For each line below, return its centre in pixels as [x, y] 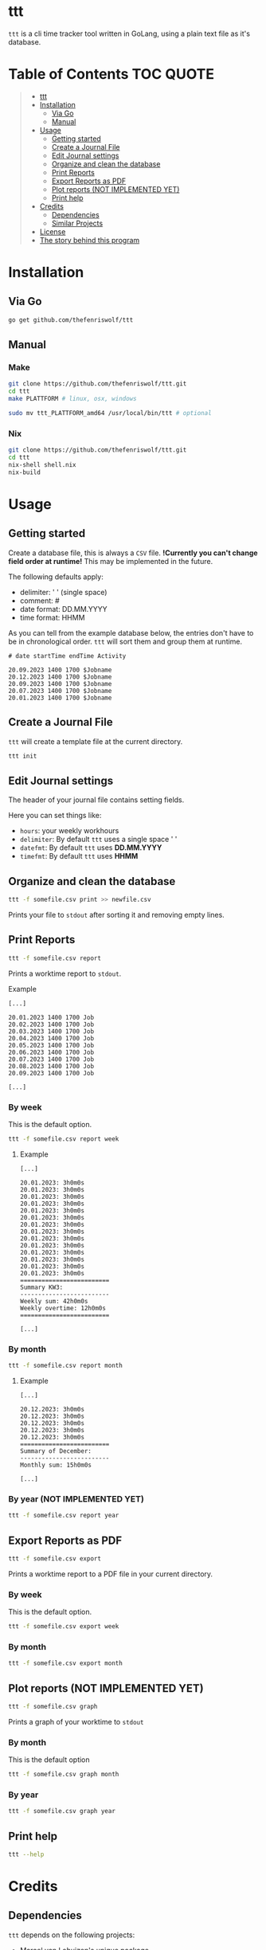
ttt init [23, 756]
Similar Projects [77, 223]
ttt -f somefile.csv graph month [64, 1775]
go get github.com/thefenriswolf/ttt [71, 320]
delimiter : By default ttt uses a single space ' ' [98, 840]
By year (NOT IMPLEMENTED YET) [76, 1498]
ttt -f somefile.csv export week [64, 1627]
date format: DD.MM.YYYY [63, 609]
